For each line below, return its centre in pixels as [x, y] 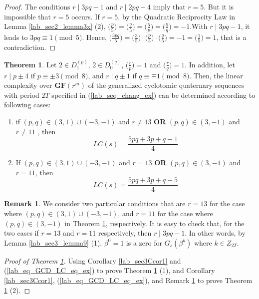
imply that [169, 6]
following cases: [27, 105]
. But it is [219, 6]
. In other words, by [215, 233]
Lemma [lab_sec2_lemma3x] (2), [55, 26]
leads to [16, 37]
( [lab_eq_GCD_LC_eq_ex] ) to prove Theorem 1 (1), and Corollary [110, 270]
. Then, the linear [216, 75]
